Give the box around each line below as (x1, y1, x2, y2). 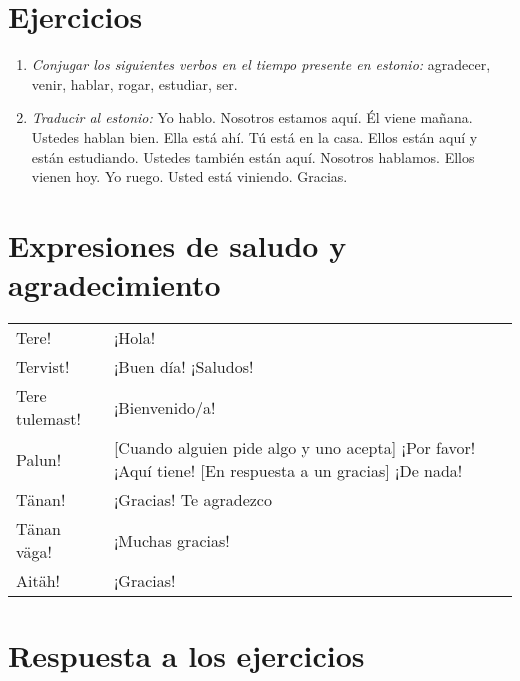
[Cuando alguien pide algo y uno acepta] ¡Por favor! (113, 436, 476, 459)
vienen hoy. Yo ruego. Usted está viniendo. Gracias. (31, 166, 348, 187)
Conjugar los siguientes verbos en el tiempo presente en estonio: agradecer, (31, 54, 491, 75)
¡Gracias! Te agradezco (113, 488, 272, 511)
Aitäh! (16, 569, 61, 592)
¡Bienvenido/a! (113, 395, 216, 419)
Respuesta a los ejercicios (8, 635, 365, 676)
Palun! (16, 447, 62, 471)
